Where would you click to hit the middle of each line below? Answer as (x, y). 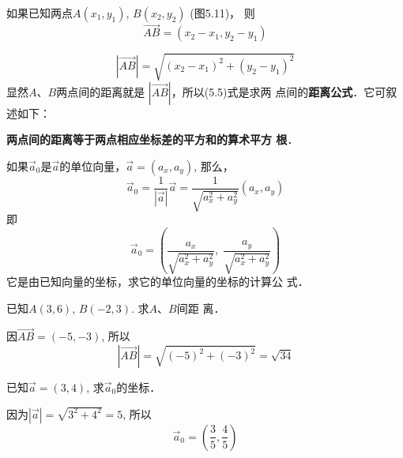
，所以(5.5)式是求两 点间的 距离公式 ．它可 (279, 91)
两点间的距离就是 (101, 91)
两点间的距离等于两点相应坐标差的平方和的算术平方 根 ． (153, 139)
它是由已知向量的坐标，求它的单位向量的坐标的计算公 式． (158, 282)
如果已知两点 (40, 13)
